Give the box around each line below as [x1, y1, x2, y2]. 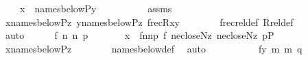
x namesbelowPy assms [19, 1, 172, 15]
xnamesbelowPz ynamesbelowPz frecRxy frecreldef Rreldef [5, 14, 294, 29]
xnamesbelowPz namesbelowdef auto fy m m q [5, 41, 303, 55]
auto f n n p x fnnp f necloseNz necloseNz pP [5, 28, 274, 42]
